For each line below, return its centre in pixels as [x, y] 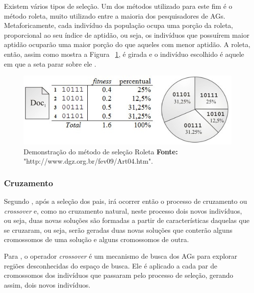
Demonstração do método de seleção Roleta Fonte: [101, 151]
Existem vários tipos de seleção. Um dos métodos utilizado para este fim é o [118, 6]
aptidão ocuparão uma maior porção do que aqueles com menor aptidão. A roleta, [127, 44]
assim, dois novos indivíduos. [47, 284]
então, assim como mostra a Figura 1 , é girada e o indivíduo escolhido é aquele [124, 54]
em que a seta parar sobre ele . [50, 63]
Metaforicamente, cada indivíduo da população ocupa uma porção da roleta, [119, 25]
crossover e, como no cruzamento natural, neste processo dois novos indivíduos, [123, 210]
